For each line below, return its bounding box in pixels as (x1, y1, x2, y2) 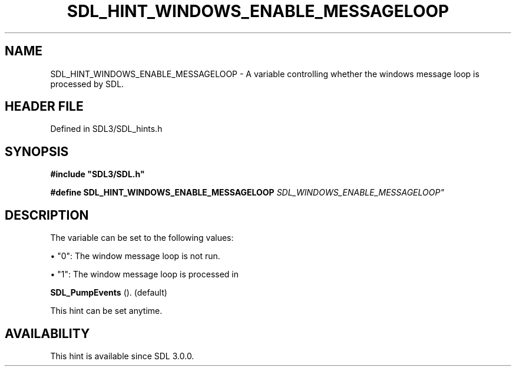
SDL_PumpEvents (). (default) (50, 287, 167, 298)
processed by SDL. (50, 78, 124, 89)
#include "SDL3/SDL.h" (50, 169, 145, 180)
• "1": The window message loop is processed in (50, 269, 239, 280)
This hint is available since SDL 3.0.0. (50, 350, 194, 361)
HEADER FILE (5, 99, 84, 114)
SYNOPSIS (5, 144, 69, 159)
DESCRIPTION (5, 207, 89, 223)
